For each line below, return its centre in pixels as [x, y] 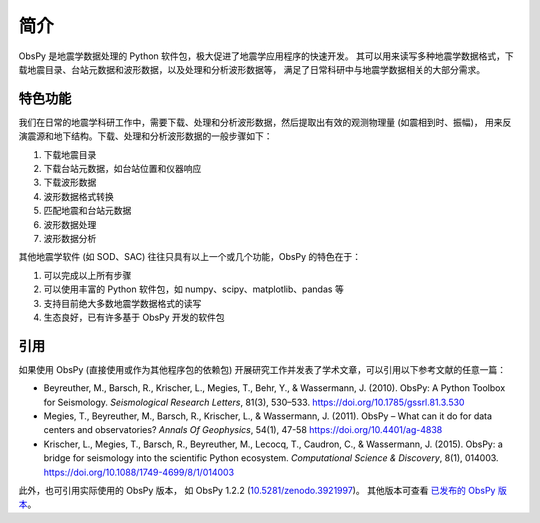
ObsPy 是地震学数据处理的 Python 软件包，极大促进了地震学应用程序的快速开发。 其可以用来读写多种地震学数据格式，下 [266, 56]
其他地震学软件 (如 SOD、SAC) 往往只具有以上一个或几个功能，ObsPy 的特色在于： [190, 257]
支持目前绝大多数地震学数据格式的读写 [122, 303]
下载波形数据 [70, 182]
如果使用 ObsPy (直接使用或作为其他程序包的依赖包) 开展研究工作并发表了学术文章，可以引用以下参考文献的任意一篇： [262, 369]
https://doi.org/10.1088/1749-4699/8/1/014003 [139, 472]
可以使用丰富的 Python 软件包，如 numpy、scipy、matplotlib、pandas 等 [193, 289]
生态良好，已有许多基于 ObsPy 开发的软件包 [134, 317]
